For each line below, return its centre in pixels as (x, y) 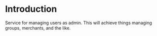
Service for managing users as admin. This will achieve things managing (78, 23)
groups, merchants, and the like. (38, 28)
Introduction (31, 9)
